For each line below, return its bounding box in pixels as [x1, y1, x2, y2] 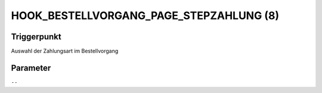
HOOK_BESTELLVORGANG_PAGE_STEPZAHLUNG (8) [11, 9, 280, 22]
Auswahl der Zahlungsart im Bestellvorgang [11, 48, 119, 55]
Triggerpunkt [11, 32, 62, 42]
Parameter [11, 63, 51, 73]
